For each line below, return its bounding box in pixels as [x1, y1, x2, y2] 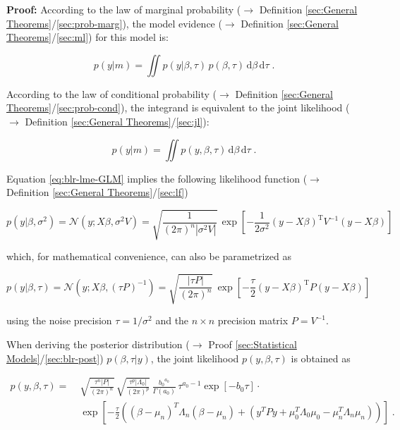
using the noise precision [6, 313, 112, 328]
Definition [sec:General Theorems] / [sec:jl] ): [25, 113, 210, 128]
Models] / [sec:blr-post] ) [6, 350, 104, 365]
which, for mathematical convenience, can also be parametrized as [6, 249, 291, 264]
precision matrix [217, 313, 289, 328]
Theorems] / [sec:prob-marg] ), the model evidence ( [6, 16, 222, 30]
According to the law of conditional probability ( [6, 86, 217, 101]
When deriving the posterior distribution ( [6, 337, 190, 352]
